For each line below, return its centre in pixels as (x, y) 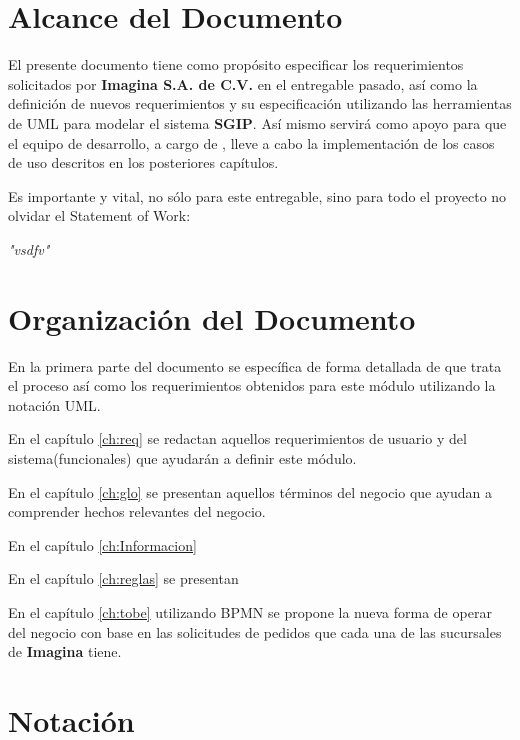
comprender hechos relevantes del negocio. (137, 511)
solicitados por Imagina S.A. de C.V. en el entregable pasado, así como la (243, 83)
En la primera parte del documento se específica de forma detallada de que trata (255, 365)
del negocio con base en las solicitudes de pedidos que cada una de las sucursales (255, 631)
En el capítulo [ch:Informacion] (102, 544)
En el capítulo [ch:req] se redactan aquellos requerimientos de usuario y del (237, 438)
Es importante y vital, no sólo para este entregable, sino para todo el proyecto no (257, 195)
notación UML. (54, 404)
